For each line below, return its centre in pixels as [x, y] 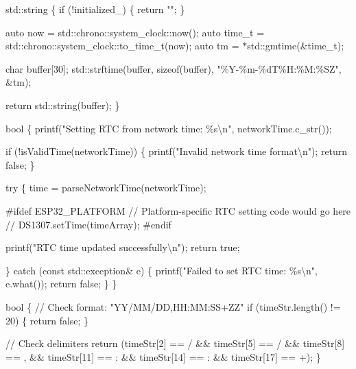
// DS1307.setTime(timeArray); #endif [88, 224]
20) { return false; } [47, 320]
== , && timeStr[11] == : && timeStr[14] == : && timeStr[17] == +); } [163, 356]
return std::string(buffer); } [63, 105]
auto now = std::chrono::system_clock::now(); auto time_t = [135, 32]
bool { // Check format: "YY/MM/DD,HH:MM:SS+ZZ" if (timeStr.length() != [173, 306]
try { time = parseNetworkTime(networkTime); [106, 188]
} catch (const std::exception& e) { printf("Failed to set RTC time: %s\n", [162, 270]
